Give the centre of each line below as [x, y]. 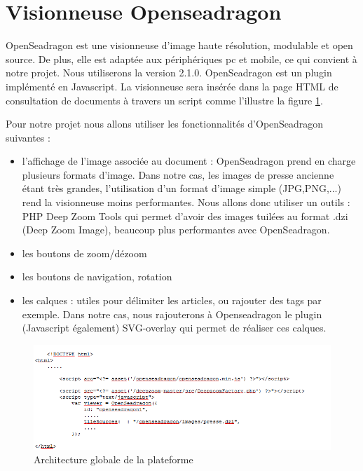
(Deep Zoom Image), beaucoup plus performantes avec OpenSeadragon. [176, 230]
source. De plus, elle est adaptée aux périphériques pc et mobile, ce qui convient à [181, 59]
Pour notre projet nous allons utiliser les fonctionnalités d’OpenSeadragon [165, 124]
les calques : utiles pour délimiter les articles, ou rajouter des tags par [172, 300]
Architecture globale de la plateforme [114, 459]
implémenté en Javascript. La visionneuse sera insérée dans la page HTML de [172, 86]
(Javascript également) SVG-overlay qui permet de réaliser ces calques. [174, 328]
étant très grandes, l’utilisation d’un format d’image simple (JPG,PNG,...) [181, 188]
